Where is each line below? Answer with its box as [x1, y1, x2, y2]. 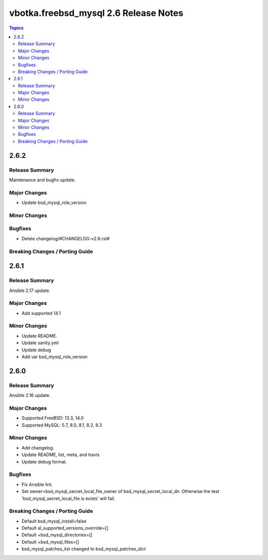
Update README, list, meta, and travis [21, 452, 100, 458]
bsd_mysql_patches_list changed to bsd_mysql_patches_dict [21, 546, 146, 552]
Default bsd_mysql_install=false [21, 518, 87, 524]
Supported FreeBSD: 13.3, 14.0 [21, 415, 84, 421]
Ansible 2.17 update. [9, 287, 51, 293]
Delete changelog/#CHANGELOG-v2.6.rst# [21, 235, 110, 241]
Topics [9, 25, 24, 31]
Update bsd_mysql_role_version [21, 199, 87, 206]
